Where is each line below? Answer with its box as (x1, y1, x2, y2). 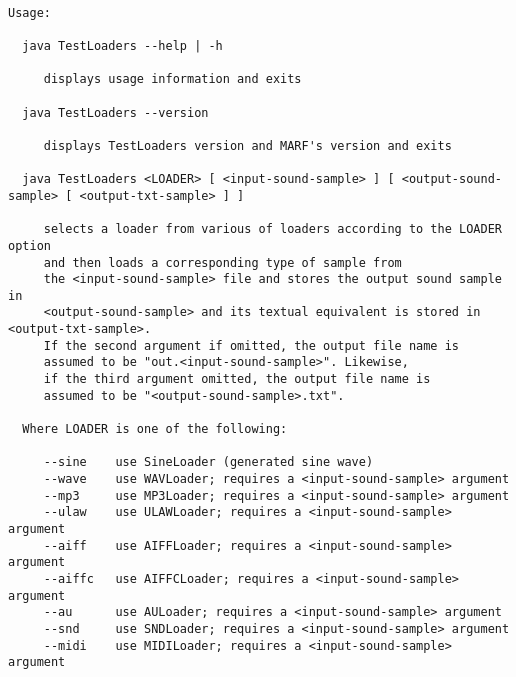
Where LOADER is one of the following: (22, 422, 288, 437)
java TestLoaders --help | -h (22, 38, 223, 53)
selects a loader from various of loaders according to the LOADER (43, 222, 502, 237)
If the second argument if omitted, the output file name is (43, 338, 460, 353)
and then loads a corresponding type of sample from (43, 255, 402, 270)
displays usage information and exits (43, 72, 302, 87)
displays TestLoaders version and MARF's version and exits (43, 138, 452, 153)
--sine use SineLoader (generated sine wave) (43, 455, 374, 470)
